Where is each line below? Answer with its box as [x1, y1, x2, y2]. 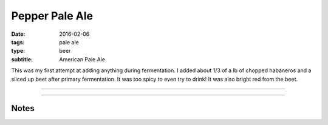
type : [11, 47, 26, 55]
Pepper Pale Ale [11, 9, 94, 22]
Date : [11, 30, 26, 38]
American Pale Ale [59, 55, 106, 63]
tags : [11, 38, 25, 46]
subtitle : [11, 55, 33, 63]
